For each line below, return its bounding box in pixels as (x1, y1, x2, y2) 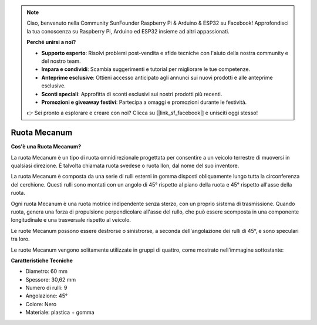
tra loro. (11, 235, 30, 243)
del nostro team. (41, 57, 81, 65)
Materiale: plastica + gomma (25, 309, 95, 316)
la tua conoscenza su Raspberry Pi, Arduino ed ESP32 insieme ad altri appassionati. (26, 28, 230, 35)
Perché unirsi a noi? (26, 39, 76, 46)
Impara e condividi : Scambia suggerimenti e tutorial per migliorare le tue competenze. (41, 66, 251, 73)
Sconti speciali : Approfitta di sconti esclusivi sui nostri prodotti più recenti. (41, 90, 222, 97)
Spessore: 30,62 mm (25, 276, 76, 283)
